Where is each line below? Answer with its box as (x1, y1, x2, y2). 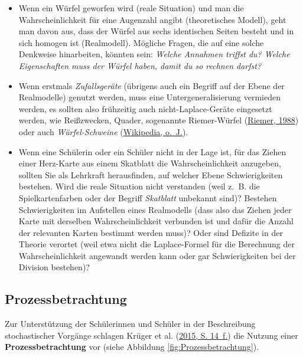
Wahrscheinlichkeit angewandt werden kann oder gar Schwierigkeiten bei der (18, 249, 296, 261)
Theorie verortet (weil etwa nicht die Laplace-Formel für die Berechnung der (18, 238, 295, 250)
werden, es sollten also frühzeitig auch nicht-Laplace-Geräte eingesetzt (18, 102, 272, 114)
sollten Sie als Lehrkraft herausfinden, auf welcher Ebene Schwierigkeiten (18, 168, 283, 181)
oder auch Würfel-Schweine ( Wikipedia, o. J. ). (18, 125, 188, 137)
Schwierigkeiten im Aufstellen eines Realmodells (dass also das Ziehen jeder (18, 203, 292, 215)
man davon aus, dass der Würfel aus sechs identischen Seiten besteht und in (18, 25, 294, 37)
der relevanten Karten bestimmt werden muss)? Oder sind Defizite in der (18, 226, 283, 238)
